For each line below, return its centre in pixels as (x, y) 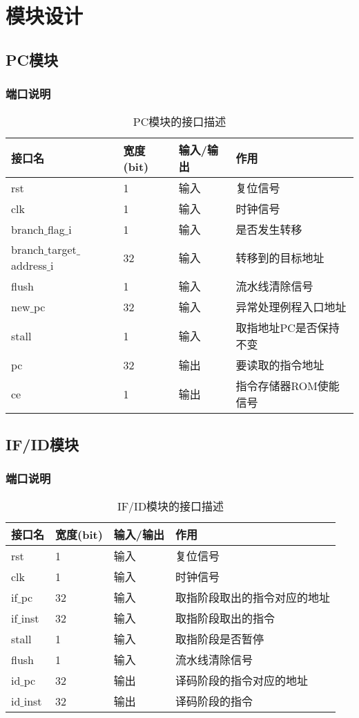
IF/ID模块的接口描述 (171, 506)
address (29, 266)
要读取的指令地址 (280, 365)
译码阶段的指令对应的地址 (242, 681)
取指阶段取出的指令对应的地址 (253, 598)
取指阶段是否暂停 (220, 639)
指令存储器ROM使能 (288, 386)
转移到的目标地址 (280, 258)
